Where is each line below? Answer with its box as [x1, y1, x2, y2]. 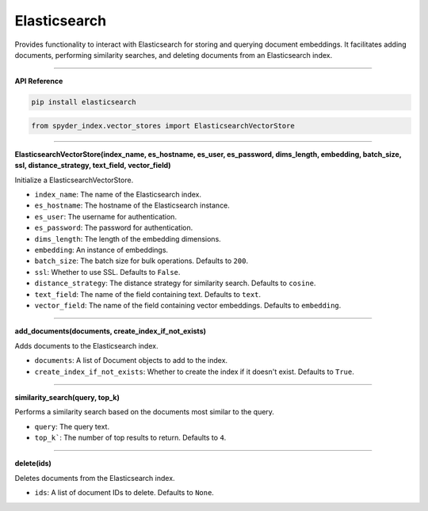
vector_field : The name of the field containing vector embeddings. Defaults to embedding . [34, 300, 342, 310]
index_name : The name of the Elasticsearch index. [34, 190, 202, 200]
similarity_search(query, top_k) [14, 392, 120, 402]
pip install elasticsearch [31, 97, 136, 107]
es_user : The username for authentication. [34, 212, 178, 221]
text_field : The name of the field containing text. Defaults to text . [34, 289, 262, 299]
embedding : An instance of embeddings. [34, 246, 169, 254]
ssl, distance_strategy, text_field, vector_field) [14, 161, 171, 170]
